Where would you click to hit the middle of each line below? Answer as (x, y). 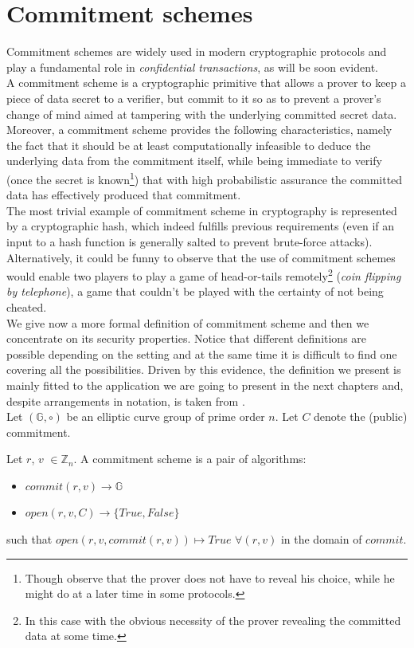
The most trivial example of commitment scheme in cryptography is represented (202, 210)
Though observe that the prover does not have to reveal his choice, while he (210, 577)
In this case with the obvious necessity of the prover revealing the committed (213, 620)
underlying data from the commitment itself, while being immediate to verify (194, 161)
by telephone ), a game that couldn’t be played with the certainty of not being (195, 291)
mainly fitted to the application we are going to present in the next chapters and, (205, 385)
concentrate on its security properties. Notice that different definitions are (187, 338)
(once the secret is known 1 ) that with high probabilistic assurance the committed (205, 178)
